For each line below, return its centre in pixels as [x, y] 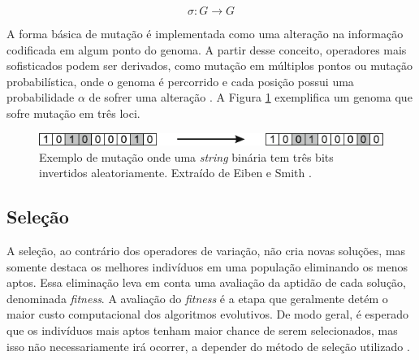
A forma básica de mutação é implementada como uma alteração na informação [205, 33]
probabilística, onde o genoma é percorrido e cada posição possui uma [180, 81]
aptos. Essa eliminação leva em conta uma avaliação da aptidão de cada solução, [206, 282]
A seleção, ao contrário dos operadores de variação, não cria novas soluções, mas [206, 250]
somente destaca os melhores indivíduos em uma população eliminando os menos [207, 266]
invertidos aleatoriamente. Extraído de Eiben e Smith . [175, 173]
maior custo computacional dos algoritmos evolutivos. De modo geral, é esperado [207, 314]
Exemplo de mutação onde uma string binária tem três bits [186, 156]
